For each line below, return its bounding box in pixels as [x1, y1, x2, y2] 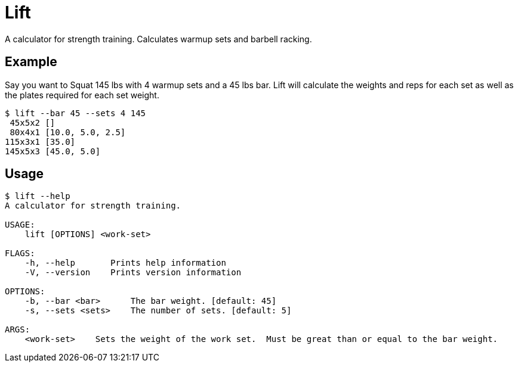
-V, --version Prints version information [24, 268, 242, 278]
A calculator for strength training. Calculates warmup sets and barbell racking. [5, 33, 312, 44]
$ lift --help [5, 191, 70, 201]
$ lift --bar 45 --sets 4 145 [5, 108, 146, 118]
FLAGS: [5, 248, 35, 259]
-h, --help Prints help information [24, 258, 226, 268]
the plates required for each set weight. [5, 89, 159, 100]
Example [5, 54, 57, 70]
